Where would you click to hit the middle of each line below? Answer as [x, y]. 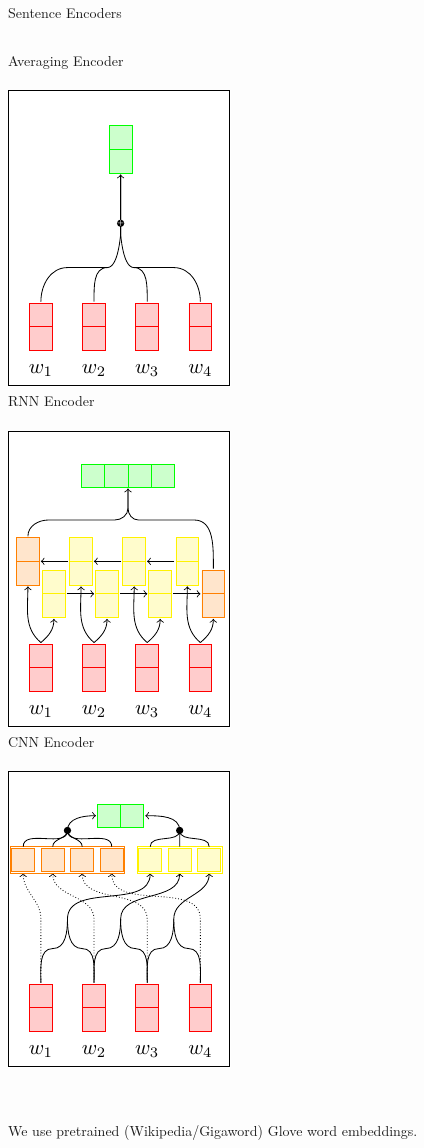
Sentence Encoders [65, 12]
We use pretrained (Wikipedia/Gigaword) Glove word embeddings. [213, 1129]
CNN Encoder [51, 741]
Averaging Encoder [66, 59]
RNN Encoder [51, 400]
